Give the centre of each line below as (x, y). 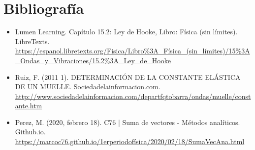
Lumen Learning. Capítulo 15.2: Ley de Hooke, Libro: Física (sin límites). (126, 32)
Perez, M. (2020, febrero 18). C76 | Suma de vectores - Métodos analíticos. (127, 122)
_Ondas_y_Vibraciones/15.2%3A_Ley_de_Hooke (93, 60)
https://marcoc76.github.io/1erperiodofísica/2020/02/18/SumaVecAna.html (130, 141)
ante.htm (29, 106)
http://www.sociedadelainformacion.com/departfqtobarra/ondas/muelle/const (133, 96)
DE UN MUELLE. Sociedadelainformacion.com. (88, 87)
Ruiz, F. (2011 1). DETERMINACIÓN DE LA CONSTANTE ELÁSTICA (128, 77)
